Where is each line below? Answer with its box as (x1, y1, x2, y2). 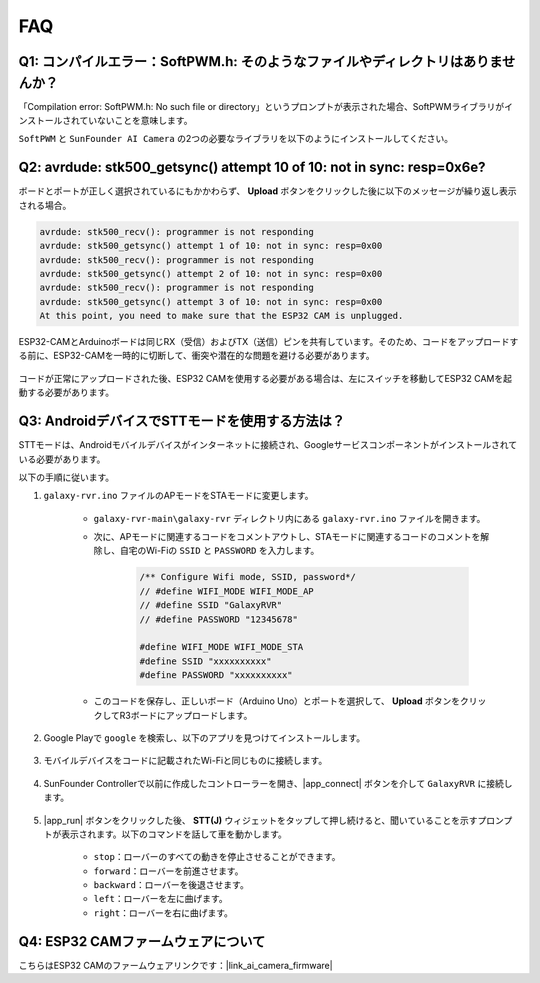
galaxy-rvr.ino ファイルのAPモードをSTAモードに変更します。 (43, 490, 314, 502)
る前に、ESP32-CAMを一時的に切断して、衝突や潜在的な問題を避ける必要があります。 (18, 350, 375, 362)
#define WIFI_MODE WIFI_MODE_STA (139, 641, 304, 653)
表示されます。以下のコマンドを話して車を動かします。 (60, 828, 287, 840)
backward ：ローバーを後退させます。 (93, 879, 249, 891)
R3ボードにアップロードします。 (119, 709, 253, 721)
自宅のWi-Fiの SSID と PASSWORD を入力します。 (119, 545, 320, 557)
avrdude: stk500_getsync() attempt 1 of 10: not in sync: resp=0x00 (39, 240, 383, 252)
